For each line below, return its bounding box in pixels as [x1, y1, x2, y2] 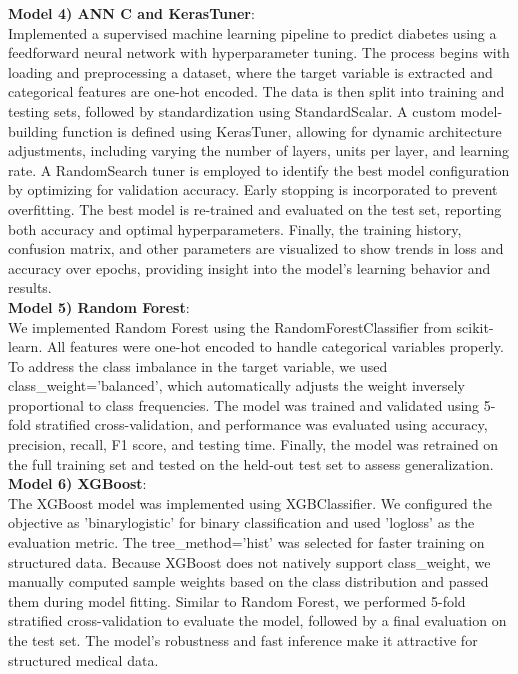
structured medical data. [8, 649, 159, 670]
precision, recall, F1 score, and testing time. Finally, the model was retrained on [8, 434, 499, 455]
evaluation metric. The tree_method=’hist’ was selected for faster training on [8, 532, 485, 553]
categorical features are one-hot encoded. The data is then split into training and [8, 81, 505, 102]
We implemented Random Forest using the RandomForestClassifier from [8, 316, 452, 337]
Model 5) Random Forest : [8, 296, 190, 317]
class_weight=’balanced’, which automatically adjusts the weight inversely [8, 375, 465, 396]
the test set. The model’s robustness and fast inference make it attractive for [8, 630, 478, 650]
